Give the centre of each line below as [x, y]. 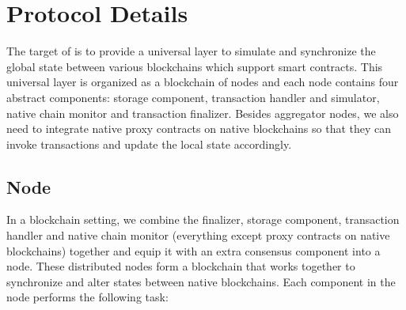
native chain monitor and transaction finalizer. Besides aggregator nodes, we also [203, 113]
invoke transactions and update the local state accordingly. [149, 144]
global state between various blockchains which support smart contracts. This [195, 66]
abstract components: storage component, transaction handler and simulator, [193, 97]
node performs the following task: [87, 297]
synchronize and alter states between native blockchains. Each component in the [201, 281]
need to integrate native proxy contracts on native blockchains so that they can [199, 129]
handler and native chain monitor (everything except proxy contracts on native [198, 235]
